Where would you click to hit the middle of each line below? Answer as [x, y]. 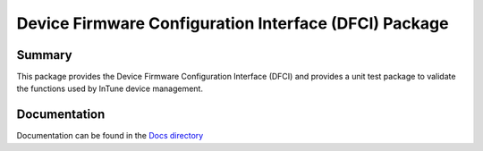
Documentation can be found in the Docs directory [110, 136]
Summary [44, 55]
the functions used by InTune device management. [110, 88]
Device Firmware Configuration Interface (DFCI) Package [233, 23]
